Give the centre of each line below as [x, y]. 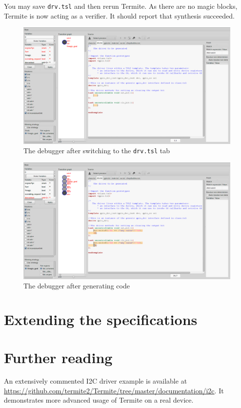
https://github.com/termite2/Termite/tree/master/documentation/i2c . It [114, 390]
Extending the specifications [101, 319]
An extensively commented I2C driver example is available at [96, 381]
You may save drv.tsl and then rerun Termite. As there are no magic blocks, [121, 6]
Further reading [58, 357]
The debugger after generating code [77, 286]
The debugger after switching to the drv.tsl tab [97, 151]
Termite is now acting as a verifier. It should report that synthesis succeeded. [119, 15]
